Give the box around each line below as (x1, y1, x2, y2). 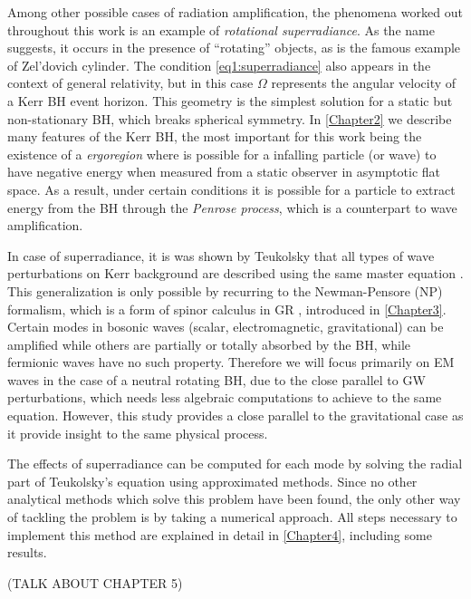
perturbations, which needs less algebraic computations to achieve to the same (7, 388, 442, 407)
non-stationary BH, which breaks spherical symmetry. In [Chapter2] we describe (7, 109, 452, 128)
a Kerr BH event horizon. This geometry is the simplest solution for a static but (7, 91, 453, 110)
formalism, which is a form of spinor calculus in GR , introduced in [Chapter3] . (7, 299, 447, 318)
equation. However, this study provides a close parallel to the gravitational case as (7, 406, 464, 425)
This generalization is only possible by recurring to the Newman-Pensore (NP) (7, 281, 443, 300)
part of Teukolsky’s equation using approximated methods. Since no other (7, 471, 418, 490)
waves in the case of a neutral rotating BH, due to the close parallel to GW (7, 370, 426, 389)
